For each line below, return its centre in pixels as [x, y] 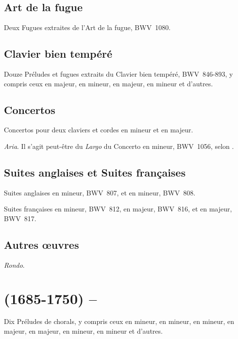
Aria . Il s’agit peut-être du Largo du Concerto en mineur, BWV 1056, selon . [119, 146]
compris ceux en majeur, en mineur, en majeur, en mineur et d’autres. [109, 83]
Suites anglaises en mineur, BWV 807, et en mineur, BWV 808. [100, 192]
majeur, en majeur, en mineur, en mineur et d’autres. [83, 331]
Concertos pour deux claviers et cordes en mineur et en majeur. [99, 130]
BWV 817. [20, 218]
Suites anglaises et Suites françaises [95, 172]
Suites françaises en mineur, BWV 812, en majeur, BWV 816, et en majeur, [118, 209]
